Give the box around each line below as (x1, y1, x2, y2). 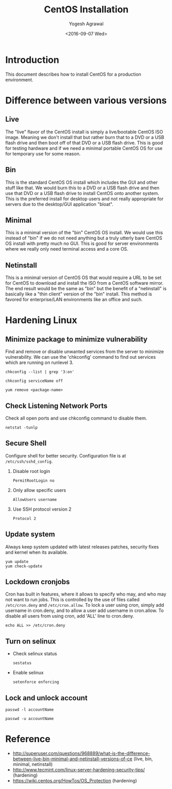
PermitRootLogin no (12, 478, 55, 483)
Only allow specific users (12, 487, 66, 493)
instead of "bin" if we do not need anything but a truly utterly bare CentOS (5, 235, 163, 241)
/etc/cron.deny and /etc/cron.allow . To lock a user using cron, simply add (5, 602, 164, 608)
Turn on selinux (5, 637, 56, 645)
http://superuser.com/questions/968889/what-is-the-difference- (12, 750, 150, 756)
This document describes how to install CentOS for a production (5, 71, 141, 77)
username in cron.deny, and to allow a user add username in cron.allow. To (5, 607, 164, 613)
